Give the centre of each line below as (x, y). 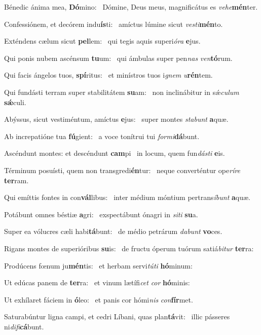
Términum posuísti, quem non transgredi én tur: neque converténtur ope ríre (122, 170)
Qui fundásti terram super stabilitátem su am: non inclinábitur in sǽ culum (122, 92)
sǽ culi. (15, 102)
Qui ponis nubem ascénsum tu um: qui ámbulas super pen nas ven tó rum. (118, 58)
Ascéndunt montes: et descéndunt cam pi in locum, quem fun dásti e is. (115, 153)
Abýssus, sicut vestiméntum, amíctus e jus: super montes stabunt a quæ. (116, 119)
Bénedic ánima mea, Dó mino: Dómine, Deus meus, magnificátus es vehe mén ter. (131, 7)
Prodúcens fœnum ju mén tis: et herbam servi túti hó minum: (98, 265)
